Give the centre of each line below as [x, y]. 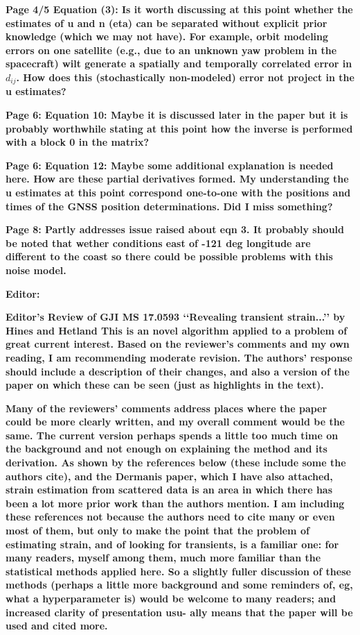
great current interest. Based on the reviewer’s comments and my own [178, 344]
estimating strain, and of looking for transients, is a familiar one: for [172, 544]
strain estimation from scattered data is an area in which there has [169, 490]
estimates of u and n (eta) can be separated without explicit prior [166, 23]
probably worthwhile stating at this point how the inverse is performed [179, 128]
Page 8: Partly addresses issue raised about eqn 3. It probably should [175, 229]
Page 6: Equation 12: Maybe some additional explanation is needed [170, 165]
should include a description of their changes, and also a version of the [178, 371]
